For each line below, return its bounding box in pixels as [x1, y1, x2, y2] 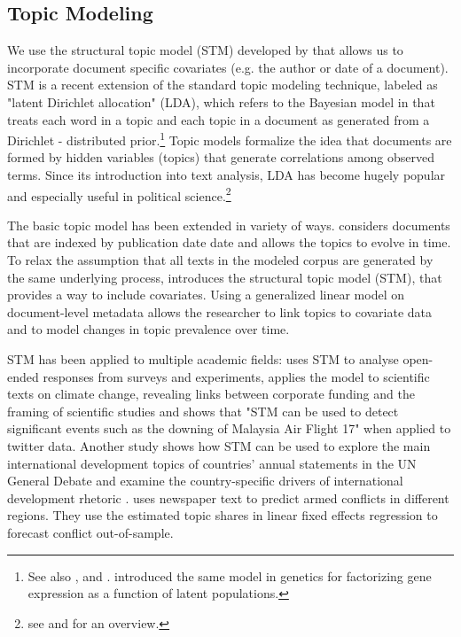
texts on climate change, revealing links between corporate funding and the [7, 385, 415, 403]
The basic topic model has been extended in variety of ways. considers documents [7, 215, 450, 234]
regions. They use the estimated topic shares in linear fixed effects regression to [7, 506, 438, 524]
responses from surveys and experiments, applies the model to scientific [43, 367, 430, 385]
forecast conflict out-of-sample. [7, 523, 174, 541]
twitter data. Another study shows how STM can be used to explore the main [7, 436, 431, 454]
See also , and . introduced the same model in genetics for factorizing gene [27, 566, 432, 585]
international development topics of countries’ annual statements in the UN [7, 454, 417, 472]
